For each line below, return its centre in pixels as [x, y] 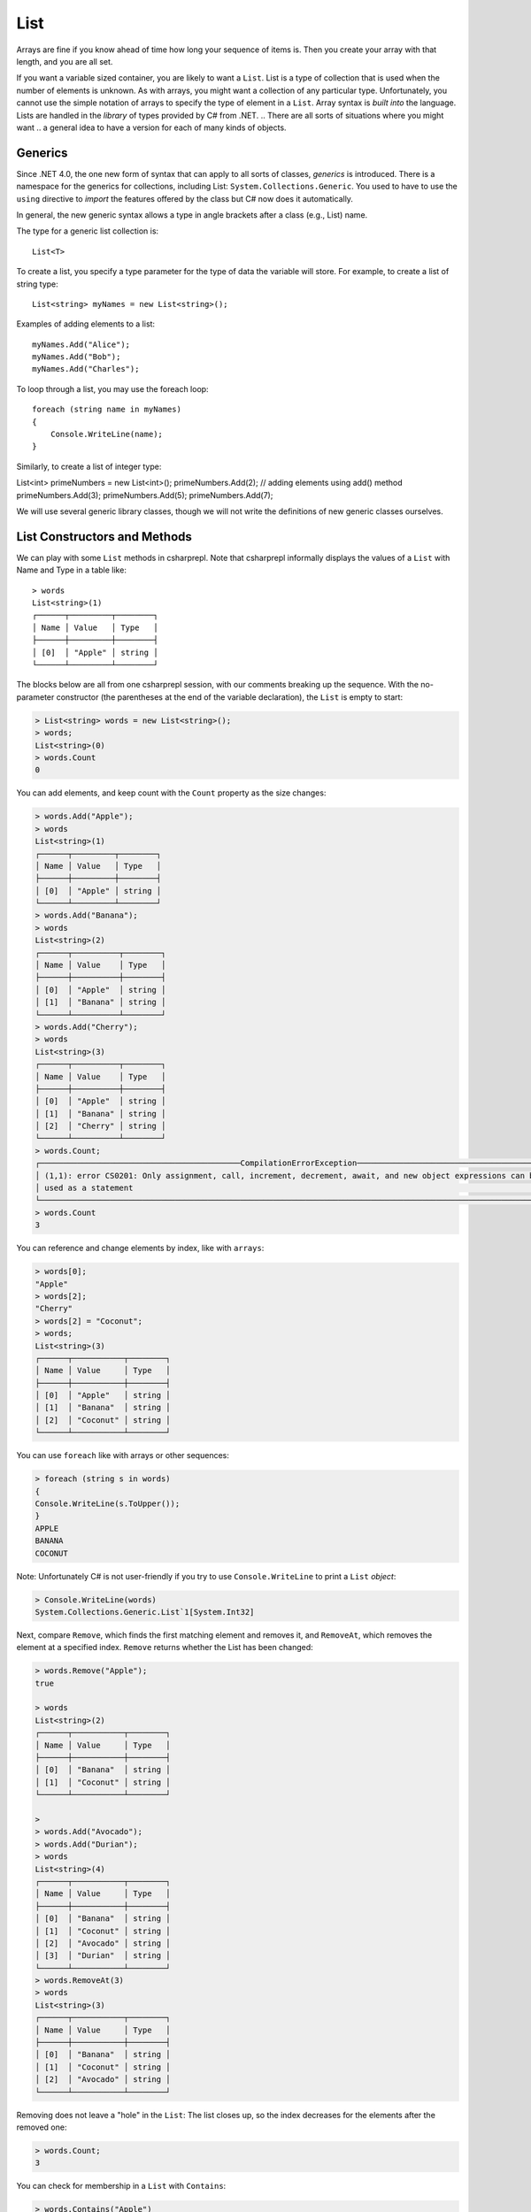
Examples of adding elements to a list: [85, 324]
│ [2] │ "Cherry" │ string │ [100, 1126]
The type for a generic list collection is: [88, 231]
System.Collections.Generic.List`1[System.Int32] [145, 1612]
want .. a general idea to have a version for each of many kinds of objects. [151, 127]
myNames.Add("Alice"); [81, 344]
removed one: [42, 2127]
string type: [38, 284]
